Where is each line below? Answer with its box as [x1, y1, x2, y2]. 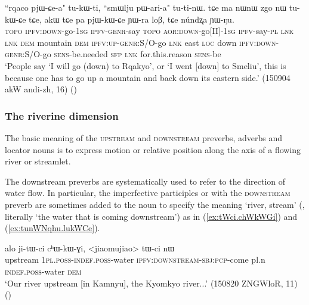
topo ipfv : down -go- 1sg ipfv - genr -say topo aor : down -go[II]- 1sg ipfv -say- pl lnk [5, 24, 294, 37]
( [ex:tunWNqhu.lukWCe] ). [5, 222, 100, 234]
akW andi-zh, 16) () [5, 83, 77, 95]
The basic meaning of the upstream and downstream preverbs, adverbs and [5, 131, 283, 144]
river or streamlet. [5, 155, 71, 167]
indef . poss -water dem [5, 264, 82, 277]
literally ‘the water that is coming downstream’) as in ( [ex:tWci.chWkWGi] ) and [5, 210, 298, 222]
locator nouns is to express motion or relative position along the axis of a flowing [5, 143, 301, 155]
